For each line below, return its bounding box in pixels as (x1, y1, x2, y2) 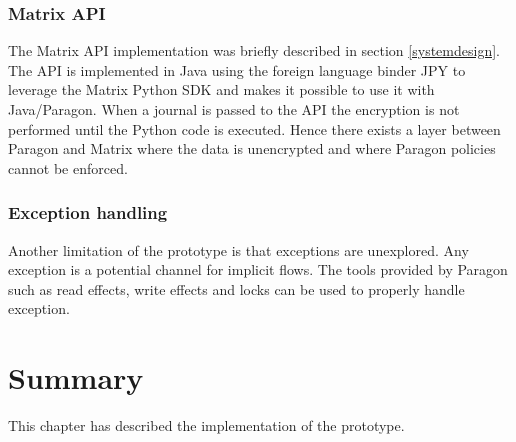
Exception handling (8, 200, 168, 225)
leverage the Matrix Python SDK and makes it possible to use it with (8, 79, 435, 100)
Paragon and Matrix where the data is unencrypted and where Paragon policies (8, 138, 496, 159)
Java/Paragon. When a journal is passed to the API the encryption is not (8, 99, 460, 119)
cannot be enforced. (8, 157, 128, 178)
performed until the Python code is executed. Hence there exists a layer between (8, 118, 501, 139)
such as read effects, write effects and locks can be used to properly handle (8, 278, 465, 299)
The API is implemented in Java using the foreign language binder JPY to (8, 59, 466, 80)
